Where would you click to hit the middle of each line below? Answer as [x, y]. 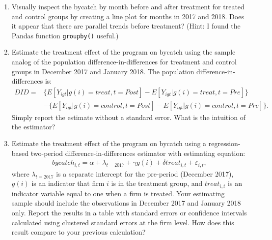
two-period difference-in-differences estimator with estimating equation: [138, 153]
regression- [224, 143]
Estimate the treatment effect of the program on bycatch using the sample [123, 52]
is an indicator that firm [68, 183]
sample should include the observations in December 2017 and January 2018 [126, 203]
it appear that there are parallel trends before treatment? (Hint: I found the [126, 26]
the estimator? [33, 127]
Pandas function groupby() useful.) [65, 35]
